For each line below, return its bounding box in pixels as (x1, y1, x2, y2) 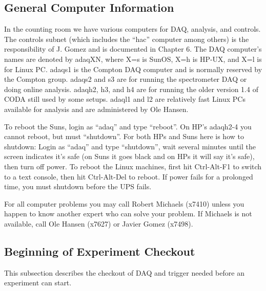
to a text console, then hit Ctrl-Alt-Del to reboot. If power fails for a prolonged (4, 171, 253, 182)
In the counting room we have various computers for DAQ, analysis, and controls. (4, 24, 261, 34)
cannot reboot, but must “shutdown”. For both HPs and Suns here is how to (4, 131, 244, 142)
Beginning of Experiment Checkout (4, 243, 195, 259)
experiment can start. (4, 277, 72, 288)
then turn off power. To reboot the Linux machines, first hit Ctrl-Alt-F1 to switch (4, 161, 262, 171)
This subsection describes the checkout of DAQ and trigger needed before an (4, 267, 244, 278)
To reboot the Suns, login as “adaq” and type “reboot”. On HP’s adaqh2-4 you (4, 121, 252, 131)
